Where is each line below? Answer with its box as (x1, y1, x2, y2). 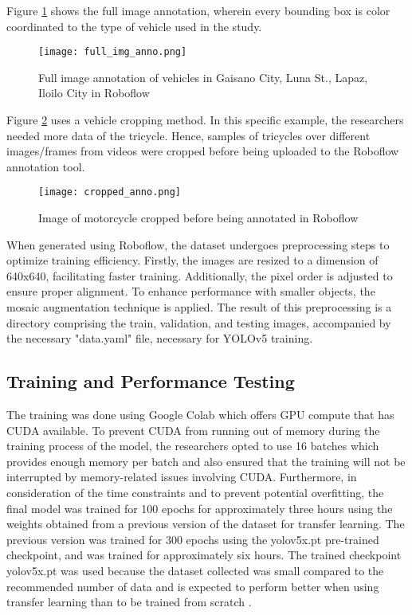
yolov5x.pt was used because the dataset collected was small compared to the (6, 562, 384, 578)
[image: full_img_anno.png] (38, 46, 187, 58)
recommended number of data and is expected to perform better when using (6, 578, 379, 594)
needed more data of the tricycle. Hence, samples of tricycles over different (6, 127, 371, 143)
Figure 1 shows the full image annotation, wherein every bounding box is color (6, 2, 390, 18)
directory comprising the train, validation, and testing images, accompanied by (6, 314, 391, 331)
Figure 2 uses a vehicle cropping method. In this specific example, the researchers (6, 112, 404, 128)
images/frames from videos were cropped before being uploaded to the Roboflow (6, 143, 399, 159)
